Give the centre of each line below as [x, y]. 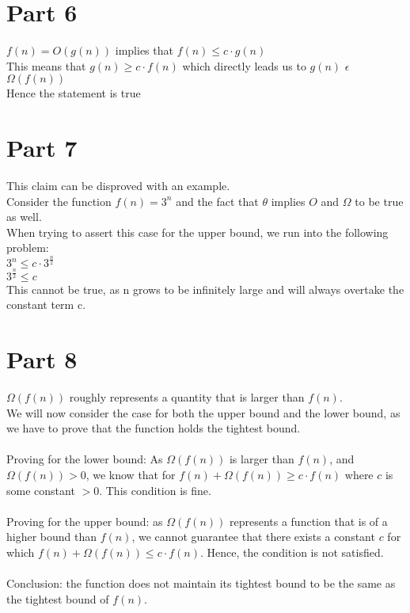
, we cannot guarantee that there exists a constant [253, 537]
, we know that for [131, 474]
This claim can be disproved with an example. [118, 186]
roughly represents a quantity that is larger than [187, 397]
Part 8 [42, 359]
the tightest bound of [58, 598]
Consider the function [59, 201]
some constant [41, 490]
